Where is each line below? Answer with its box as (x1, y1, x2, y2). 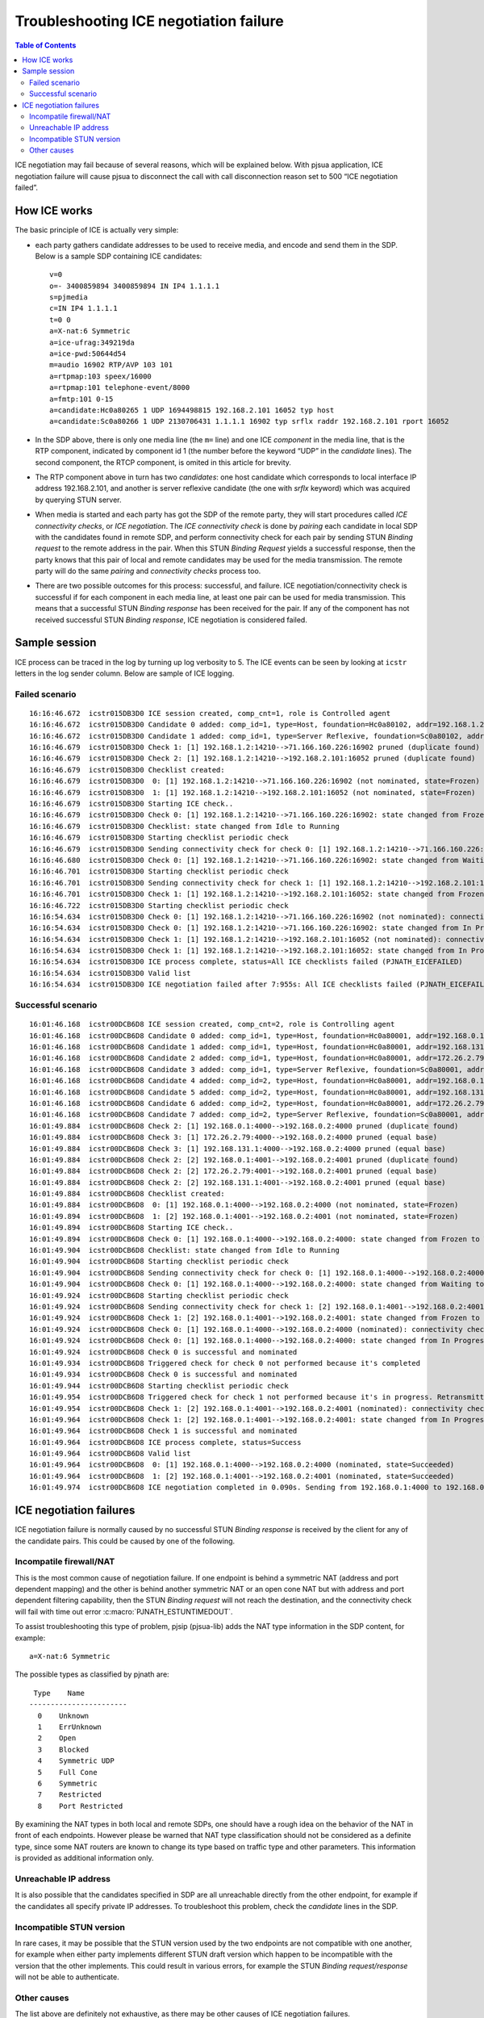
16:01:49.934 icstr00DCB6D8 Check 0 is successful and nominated (29, 1370, 298, 1380)
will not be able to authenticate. (15, 1972, 120, 1982)
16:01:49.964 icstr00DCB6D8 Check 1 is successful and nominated (29, 1426, 298, 1436)
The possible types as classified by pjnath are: (15, 1669, 169, 1679)
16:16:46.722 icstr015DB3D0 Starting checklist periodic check (29, 901, 290, 910)
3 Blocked (37, 1744, 90, 1754)
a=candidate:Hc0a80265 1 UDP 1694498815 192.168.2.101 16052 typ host (49, 406, 335, 415)
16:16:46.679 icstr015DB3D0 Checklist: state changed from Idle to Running (29, 822, 340, 831)
